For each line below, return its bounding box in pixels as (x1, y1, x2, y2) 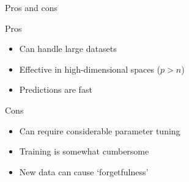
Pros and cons (5, 1, 57, 13)
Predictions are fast (19, 83, 92, 96)
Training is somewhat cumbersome (19, 145, 149, 158)
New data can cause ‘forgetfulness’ (19, 165, 149, 178)
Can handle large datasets (19, 42, 117, 55)
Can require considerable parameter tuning (19, 124, 180, 137)
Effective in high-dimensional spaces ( (19, 62, 161, 75)
